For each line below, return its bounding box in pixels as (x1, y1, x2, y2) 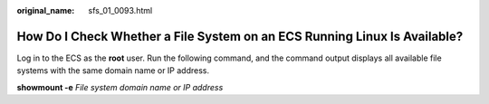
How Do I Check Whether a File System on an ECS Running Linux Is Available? (16, 28, 464, 44)
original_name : (16, 5, 75, 15)
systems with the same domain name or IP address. (16, 65, 210, 76)
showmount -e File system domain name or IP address (16, 81, 224, 92)
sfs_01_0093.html (88, 5, 153, 15)
